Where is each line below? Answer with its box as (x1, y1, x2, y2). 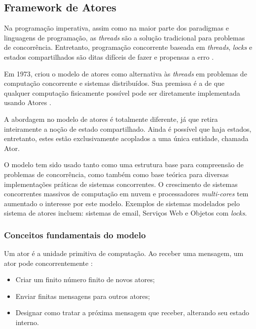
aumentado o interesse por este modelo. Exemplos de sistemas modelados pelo (4, 198, 240, 208)
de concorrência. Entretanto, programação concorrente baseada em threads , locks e (4, 42, 253, 52)
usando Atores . (4, 97, 51, 108)
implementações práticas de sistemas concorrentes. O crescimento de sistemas (4, 179, 238, 189)
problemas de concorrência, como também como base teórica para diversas (4, 169, 229, 179)
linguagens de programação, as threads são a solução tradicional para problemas (4, 32, 245, 42)
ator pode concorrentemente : (4, 257, 93, 268)
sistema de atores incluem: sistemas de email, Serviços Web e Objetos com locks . (4, 208, 247, 218)
